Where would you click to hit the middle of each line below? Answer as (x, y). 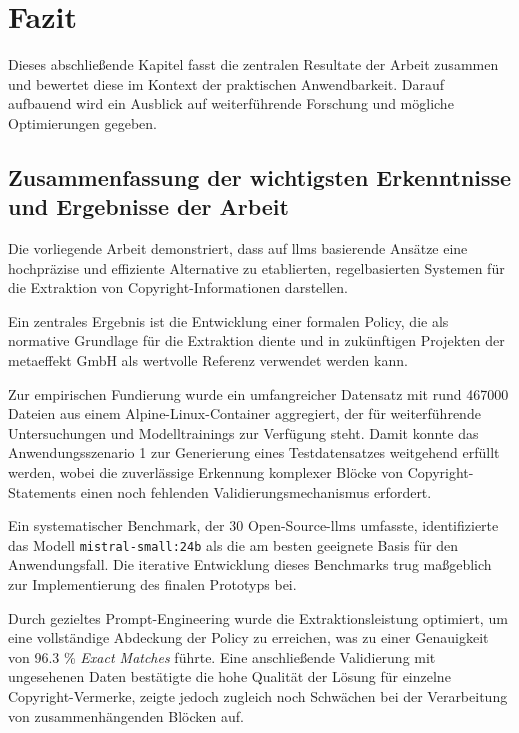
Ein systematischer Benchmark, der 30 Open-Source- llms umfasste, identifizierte (253, 525)
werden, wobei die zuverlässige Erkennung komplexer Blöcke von (206, 472)
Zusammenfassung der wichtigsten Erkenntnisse (260, 176)
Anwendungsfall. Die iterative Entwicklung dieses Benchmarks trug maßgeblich (250, 564)
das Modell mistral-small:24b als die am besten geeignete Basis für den (233, 544)
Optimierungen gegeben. (83, 122)
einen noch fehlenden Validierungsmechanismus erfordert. (256, 491)
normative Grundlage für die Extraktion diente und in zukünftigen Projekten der (256, 340)
